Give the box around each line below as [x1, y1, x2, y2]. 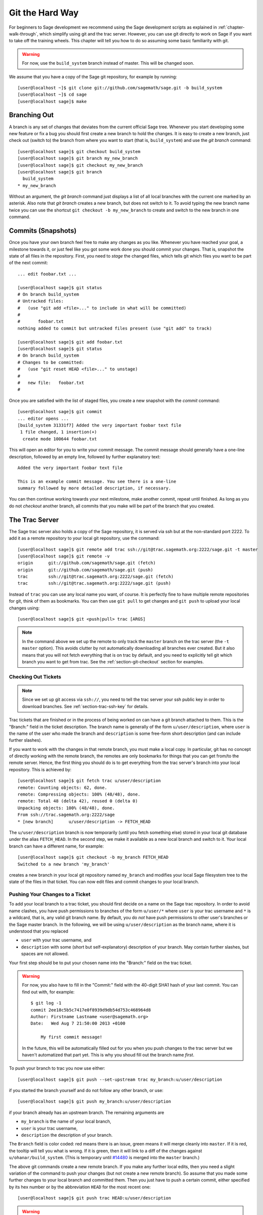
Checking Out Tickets [9, 673, 62, 680]
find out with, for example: [22, 989, 75, 995]
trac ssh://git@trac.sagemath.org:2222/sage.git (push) [17, 581, 171, 586]
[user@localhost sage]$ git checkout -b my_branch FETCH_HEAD [17, 854, 169, 860]
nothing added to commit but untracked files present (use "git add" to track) [17, 326, 212, 331]
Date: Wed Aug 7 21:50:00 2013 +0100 [31, 1021, 126, 1026]
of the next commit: [9, 260, 48, 266]
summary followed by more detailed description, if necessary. [17, 486, 171, 491]
